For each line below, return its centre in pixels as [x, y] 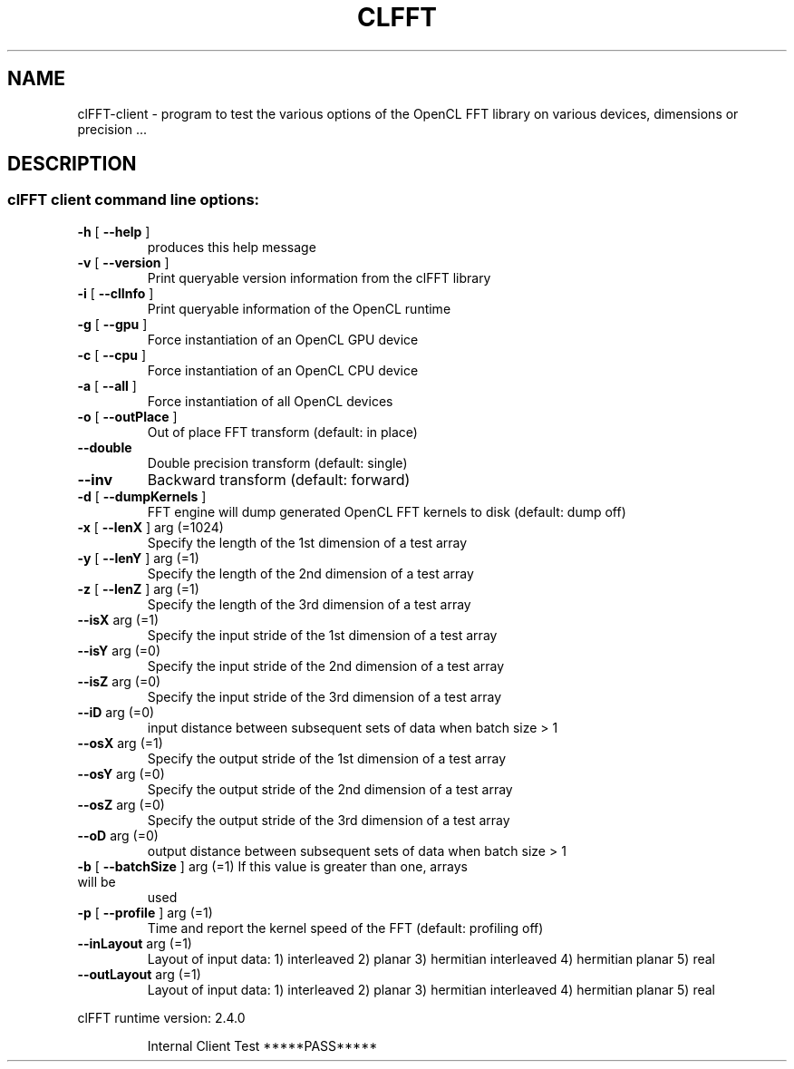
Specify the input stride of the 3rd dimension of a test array [324, 696]
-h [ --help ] [114, 231]
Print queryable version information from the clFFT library [319, 277]
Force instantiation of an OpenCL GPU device [283, 339]
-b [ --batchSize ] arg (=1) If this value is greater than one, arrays [272, 866]
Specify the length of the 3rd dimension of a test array [309, 604]
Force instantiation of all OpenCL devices [270, 401]
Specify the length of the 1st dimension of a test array [307, 542]
